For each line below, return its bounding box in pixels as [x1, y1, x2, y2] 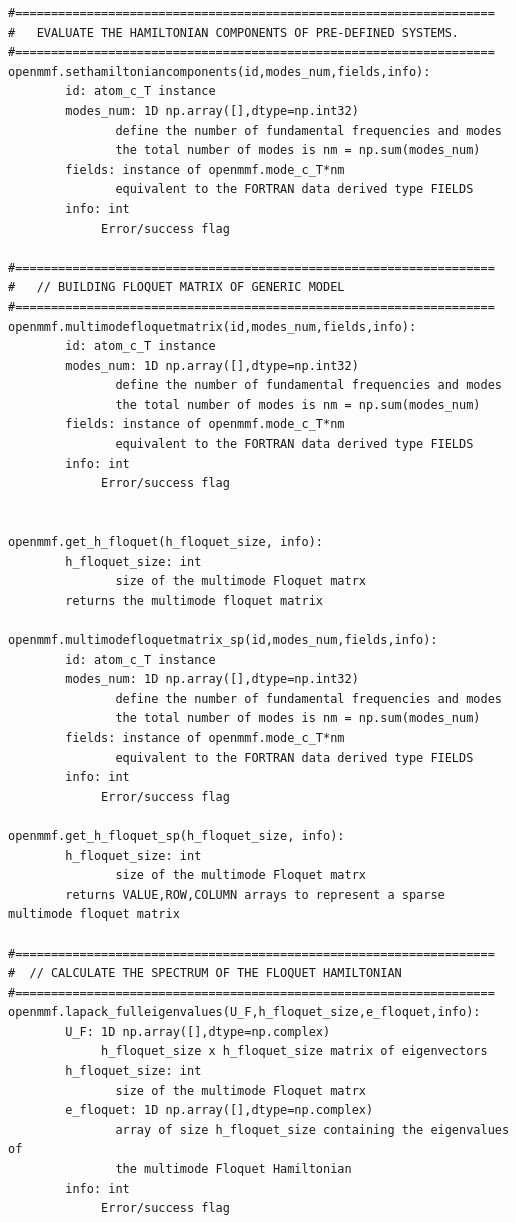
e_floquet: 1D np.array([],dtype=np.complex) [65, 1103, 374, 1118]
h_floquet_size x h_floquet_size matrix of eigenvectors [101, 1044, 488, 1059]
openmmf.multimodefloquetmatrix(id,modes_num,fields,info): [8, 319, 417, 334]
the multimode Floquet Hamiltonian [115, 1162, 352, 1177]
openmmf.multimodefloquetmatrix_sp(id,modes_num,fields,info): [8, 633, 438, 647]
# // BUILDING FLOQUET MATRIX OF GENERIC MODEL [8, 280, 345, 295]
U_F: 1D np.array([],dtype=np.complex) [65, 1024, 331, 1039]
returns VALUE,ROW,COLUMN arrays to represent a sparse [65, 887, 445, 902]
